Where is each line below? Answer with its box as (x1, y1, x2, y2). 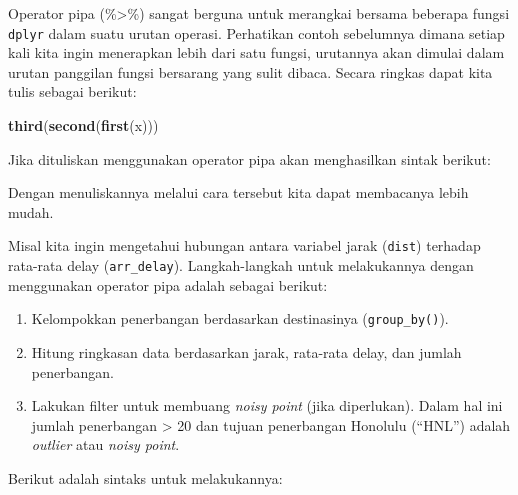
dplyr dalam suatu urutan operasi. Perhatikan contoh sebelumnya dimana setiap (8, 22, 505, 43)
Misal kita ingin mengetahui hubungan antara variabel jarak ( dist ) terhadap (8, 235, 481, 256)
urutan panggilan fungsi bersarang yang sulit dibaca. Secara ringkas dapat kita (8, 61, 493, 82)
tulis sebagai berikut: (8, 81, 137, 102)
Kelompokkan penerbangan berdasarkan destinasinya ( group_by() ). (31, 308, 449, 329)
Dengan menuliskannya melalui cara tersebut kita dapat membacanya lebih (8, 182, 469, 203)
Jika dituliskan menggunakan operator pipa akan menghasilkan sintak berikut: (8, 148, 491, 169)
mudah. (8, 201, 54, 222)
